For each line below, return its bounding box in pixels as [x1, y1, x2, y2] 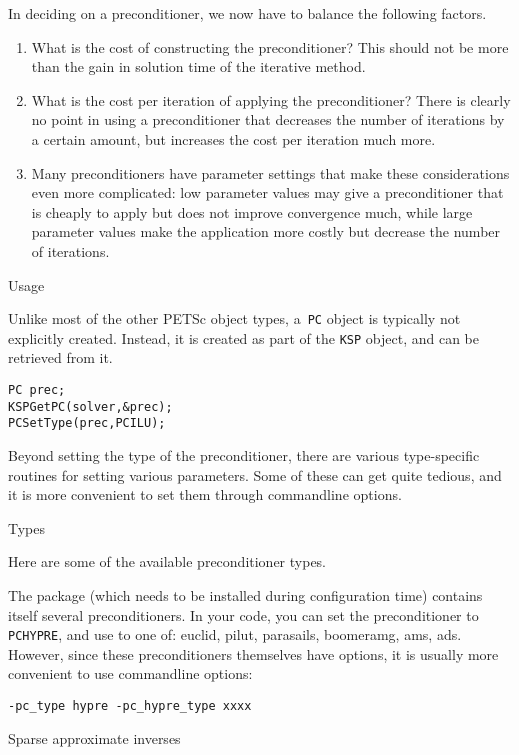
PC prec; [8, 383, 66, 398]
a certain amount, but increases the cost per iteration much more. [31, 128, 436, 149]
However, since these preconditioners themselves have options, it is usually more [8, 643, 499, 664]
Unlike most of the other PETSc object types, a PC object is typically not [8, 308, 461, 329]
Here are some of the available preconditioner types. [8, 551, 327, 572]
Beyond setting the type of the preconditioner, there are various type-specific [8, 445, 480, 465]
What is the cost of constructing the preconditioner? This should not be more [31, 36, 509, 57]
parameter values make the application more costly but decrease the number [31, 221, 501, 242]
